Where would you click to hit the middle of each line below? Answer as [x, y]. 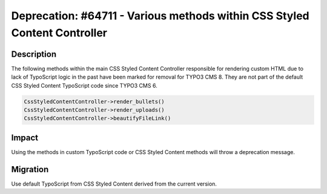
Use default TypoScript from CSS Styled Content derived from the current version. [114, 184]
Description [34, 54]
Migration [30, 169]
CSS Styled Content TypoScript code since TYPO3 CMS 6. [84, 85]
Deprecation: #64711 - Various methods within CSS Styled [160, 16]
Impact [25, 137]
